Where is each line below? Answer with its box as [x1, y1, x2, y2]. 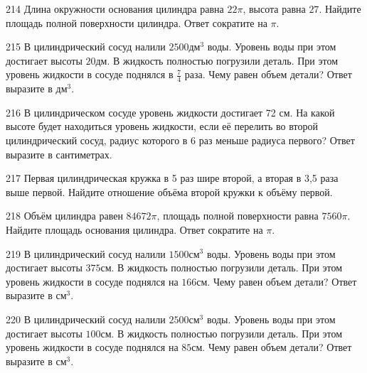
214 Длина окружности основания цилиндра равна [6, 1, 224, 16]
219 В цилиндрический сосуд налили [6, 246, 166, 261]
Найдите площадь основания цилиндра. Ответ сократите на [6, 222, 263, 237]
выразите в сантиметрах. [6, 146, 112, 161]
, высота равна [243, 1, 306, 16]
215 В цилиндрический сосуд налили [6, 39, 166, 54]
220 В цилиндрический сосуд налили [6, 311, 166, 326]
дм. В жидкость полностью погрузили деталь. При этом [95, 53, 338, 67]
